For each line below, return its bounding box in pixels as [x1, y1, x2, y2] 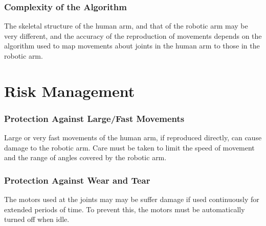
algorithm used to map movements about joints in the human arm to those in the [4, 40, 260, 51]
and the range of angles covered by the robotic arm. [4, 152, 167, 163]
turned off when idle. [4, 214, 70, 224]
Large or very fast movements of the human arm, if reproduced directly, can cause [4, 132, 262, 143]
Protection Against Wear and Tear [4, 173, 150, 186]
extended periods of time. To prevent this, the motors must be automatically [4, 204, 245, 214]
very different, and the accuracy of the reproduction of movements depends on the [4, 30, 262, 41]
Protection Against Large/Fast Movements [4, 112, 185, 124]
